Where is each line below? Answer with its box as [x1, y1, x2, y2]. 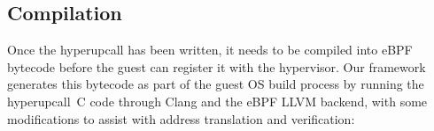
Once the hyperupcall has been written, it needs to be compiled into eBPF [7, 40, 413, 59]
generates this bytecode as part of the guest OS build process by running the [7, 75, 424, 93]
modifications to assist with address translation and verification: [7, 109, 355, 127]
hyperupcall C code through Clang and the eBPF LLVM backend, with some [7, 91, 428, 110]
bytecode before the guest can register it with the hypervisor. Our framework [7, 57, 426, 76]
